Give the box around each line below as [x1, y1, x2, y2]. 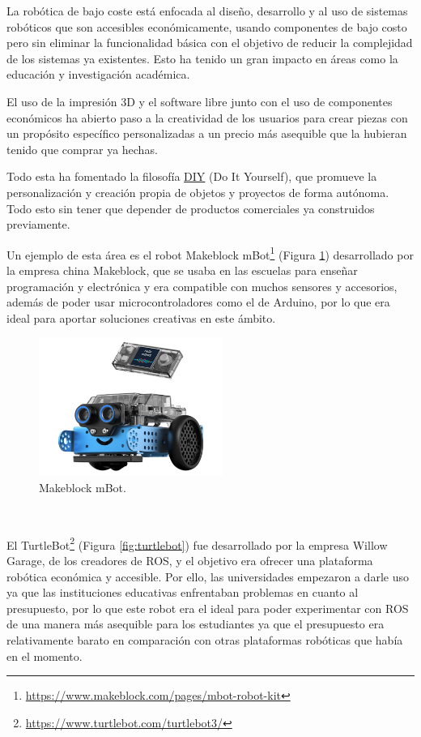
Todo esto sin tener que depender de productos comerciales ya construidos [6, 199, 375, 216]
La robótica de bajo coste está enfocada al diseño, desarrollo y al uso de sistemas [6, 2, 408, 19]
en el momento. [6, 647, 83, 664]
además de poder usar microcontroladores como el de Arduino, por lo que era [6, 294, 390, 311]
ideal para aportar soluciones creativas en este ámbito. [6, 309, 276, 326]
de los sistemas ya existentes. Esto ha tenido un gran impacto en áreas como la [6, 49, 398, 66]
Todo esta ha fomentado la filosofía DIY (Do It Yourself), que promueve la [6, 168, 377, 185]
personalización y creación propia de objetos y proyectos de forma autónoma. [6, 183, 389, 200]
